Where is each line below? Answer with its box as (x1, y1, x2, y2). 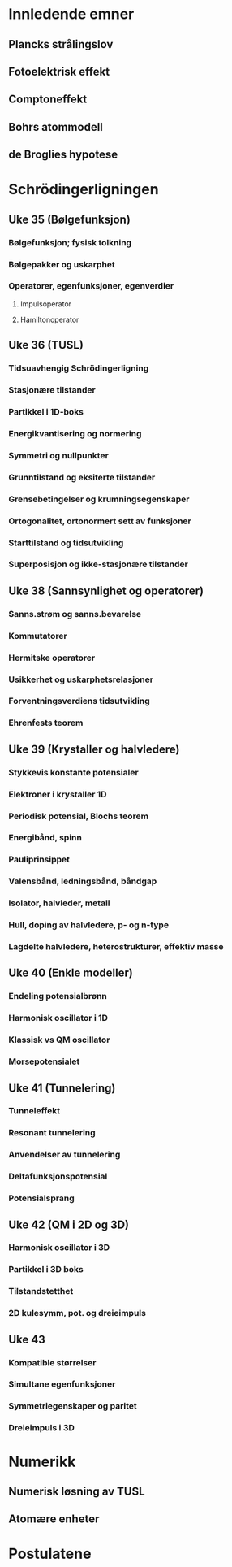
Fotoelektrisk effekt (8, 64, 110, 78)
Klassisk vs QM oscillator (8, 1034, 110, 1045)
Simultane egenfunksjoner (8, 1378, 116, 1390)
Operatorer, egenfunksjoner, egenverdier (8, 280, 174, 292)
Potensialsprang (8, 1192, 75, 1204)
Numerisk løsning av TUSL (8, 1484, 145, 1498)
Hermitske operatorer (8, 652, 96, 663)
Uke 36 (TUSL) (8, 338, 84, 352)
